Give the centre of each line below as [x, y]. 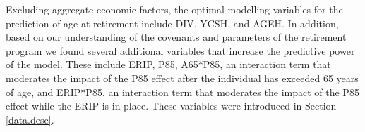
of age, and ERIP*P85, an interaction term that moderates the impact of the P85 [182, 92]
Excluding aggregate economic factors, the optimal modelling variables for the [174, 9]
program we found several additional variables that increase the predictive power [180, 50]
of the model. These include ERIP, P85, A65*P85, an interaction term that [168, 64]
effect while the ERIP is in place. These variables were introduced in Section [171, 106]
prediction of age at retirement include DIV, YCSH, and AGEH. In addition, [172, 23]
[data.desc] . [30, 119]
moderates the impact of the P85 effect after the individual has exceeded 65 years [182, 78]
